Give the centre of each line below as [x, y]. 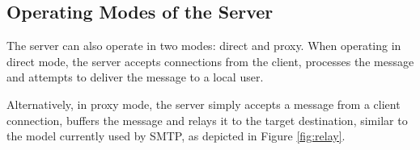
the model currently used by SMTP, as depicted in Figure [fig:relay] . [176, 136]
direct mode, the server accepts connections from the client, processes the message [210, 61]
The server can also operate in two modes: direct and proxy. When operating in [204, 46]
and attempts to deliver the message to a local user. [135, 77]
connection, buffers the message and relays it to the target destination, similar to [207, 120]
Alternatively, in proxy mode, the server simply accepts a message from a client [204, 104]
